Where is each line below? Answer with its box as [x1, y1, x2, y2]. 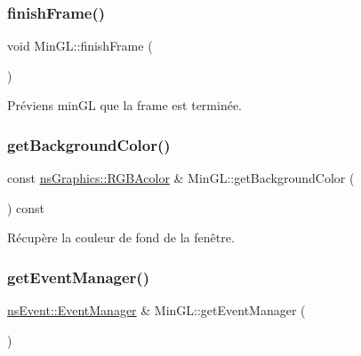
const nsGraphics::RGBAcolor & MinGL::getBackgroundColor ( [7, 169, 355, 187]
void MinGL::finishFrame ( [7, 36, 153, 55]
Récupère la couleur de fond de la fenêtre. [7, 228, 235, 247]
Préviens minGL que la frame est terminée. [7, 96, 243, 115]
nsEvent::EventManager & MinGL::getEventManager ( [7, 301, 306, 320]
